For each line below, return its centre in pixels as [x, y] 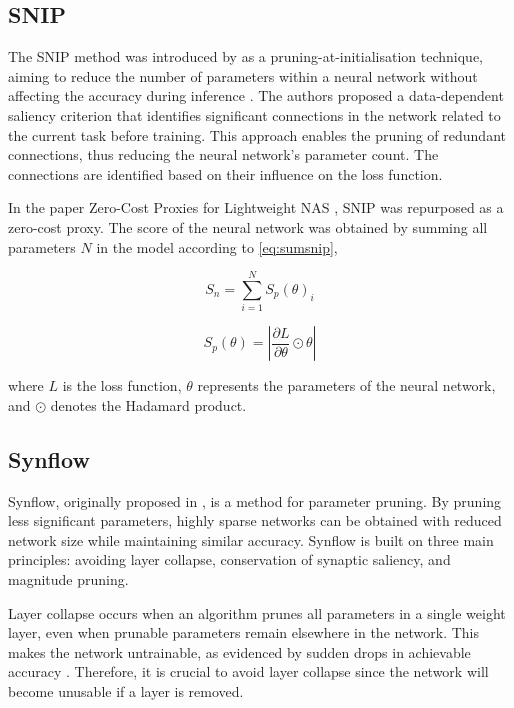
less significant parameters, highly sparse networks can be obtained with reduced [255, 520]
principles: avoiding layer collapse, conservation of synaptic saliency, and [229, 559]
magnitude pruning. [68, 579]
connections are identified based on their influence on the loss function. [225, 173]
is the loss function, [122, 385]
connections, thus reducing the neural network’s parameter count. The [223, 154]
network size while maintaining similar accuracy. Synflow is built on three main [251, 539]
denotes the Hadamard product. [148, 404]
